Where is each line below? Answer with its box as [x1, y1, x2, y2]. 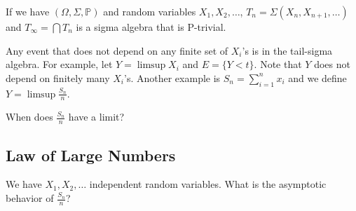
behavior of [6, 191, 54, 205]
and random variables [103, 4, 196, 18]
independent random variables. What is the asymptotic [89, 177, 327, 191]
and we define [288, 70, 347, 85]
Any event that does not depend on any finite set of [6, 43, 228, 57]
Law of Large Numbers [6, 144, 176, 165]
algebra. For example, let [6, 57, 113, 72]
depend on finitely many [6, 70, 110, 85]
